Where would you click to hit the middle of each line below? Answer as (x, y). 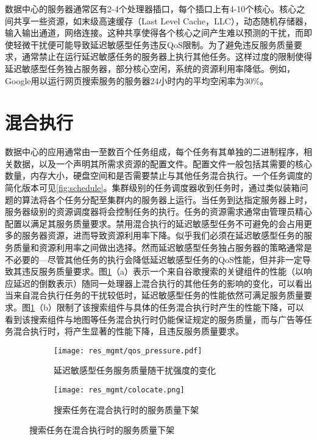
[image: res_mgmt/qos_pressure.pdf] (128, 351)
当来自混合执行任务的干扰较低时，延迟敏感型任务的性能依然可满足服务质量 (154, 295)
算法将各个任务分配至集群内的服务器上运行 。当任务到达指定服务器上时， (167, 199)
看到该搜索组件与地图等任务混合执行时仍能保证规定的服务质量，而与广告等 (154, 319)
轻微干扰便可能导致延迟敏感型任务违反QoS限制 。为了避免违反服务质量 (153, 44)
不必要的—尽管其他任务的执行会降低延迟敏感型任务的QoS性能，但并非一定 (154, 259)
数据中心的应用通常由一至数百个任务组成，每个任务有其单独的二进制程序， (154, 152)
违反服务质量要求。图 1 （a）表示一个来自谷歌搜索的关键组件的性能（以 (162, 271)
